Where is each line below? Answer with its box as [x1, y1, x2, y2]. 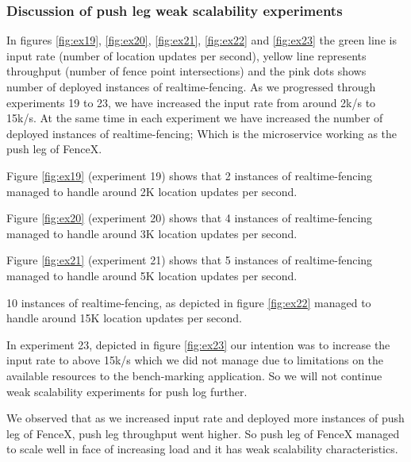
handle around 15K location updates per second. [6, 310, 242, 326]
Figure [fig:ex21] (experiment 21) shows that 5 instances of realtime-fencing [6, 252, 373, 268]
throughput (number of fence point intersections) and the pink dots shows [6, 63, 367, 79]
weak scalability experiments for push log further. [6, 383, 248, 399]
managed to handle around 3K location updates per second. [6, 225, 298, 241]
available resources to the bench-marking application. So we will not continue [6, 367, 382, 383]
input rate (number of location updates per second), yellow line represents [6, 47, 367, 64]
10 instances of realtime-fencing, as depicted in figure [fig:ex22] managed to [6, 294, 371, 310]
